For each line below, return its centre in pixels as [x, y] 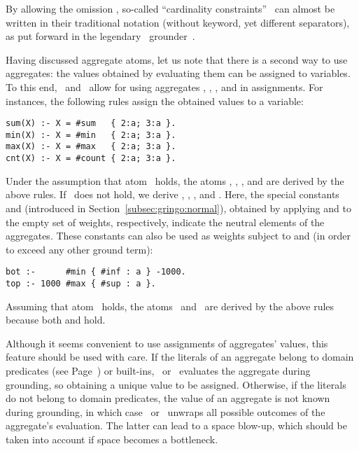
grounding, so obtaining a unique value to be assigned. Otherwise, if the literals [176, 384]
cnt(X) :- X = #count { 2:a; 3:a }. [91, 159]
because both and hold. [56, 320]
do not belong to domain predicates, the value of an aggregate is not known [168, 398]
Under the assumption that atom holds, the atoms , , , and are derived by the [175, 180]
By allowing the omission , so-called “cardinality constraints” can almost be [170, 8]
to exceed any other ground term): [79, 249]
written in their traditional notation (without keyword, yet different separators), [178, 22]
